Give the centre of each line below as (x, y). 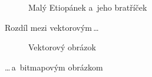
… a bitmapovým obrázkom (54, 67)
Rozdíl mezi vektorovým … (52, 27)
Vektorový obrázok (62, 47)
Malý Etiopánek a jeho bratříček (88, 7)
